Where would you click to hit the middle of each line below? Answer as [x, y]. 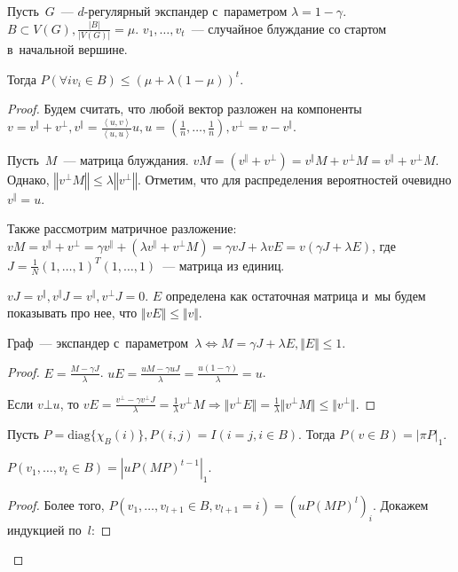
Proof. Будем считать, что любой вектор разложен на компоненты [185, 109]
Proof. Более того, [56, 504]
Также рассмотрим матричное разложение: [122, 228]
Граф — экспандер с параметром [98, 342]
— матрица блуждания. [126, 159]
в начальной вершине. [67, 49]
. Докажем [401, 504]
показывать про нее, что [72, 313]
